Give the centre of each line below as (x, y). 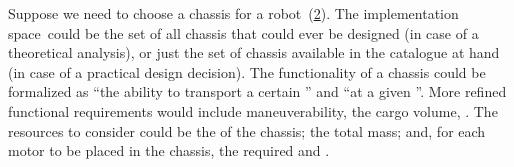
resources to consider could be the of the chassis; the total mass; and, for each (247, 130)
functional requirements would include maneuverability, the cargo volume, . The (253, 110)
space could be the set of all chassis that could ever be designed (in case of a (243, 32)
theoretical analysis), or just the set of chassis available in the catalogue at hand (254, 52)
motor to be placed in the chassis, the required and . (169, 150)
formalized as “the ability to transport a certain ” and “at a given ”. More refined (257, 91)
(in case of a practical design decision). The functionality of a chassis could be (247, 71)
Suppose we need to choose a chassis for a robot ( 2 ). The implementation (233, 13)
